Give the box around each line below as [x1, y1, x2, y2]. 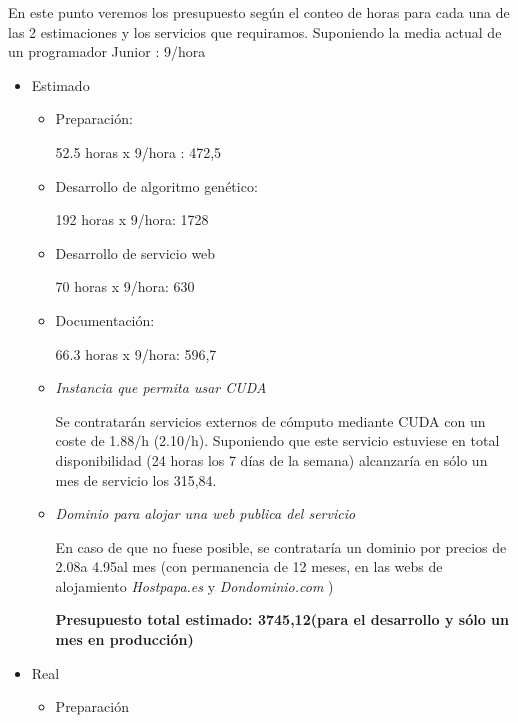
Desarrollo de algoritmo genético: [55, 175, 258, 196]
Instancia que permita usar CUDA [55, 377, 267, 398]
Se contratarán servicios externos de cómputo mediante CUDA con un [55, 410, 486, 431]
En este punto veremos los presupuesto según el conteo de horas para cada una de [8, 2, 510, 22]
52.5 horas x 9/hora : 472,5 [55, 141, 222, 162]
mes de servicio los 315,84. [55, 469, 217, 490]
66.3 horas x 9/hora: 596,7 [55, 343, 217, 364]
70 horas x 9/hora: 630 [55, 276, 195, 297]
